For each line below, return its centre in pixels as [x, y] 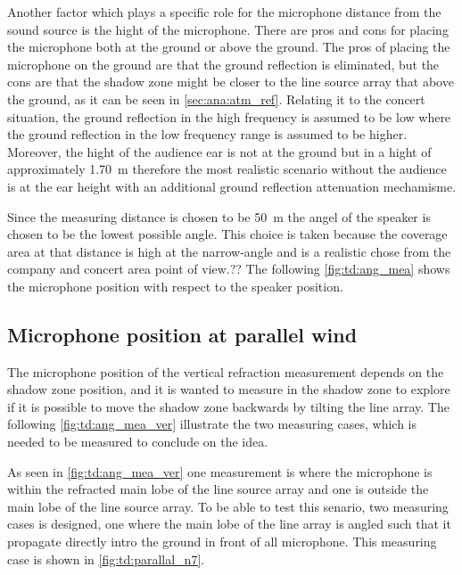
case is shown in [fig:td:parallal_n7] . [106, 559]
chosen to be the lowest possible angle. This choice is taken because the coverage [227, 234]
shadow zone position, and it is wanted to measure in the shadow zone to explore [229, 389]
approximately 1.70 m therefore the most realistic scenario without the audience [227, 169]
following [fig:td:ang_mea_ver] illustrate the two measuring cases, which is [212, 424]
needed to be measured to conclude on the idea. [138, 442]
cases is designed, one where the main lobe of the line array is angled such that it [229, 524]
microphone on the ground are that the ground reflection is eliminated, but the [223, 64]
